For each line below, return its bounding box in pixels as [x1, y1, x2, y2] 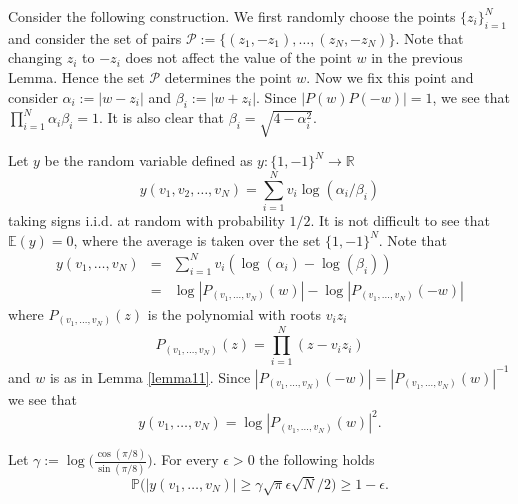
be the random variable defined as [44, 150, 253, 171]
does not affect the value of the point [125, 47, 352, 68]
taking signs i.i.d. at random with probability [8, 210, 285, 231]
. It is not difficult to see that [310, 210, 490, 231]
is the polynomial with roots [147, 303, 322, 324]
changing [8, 47, 63, 68]
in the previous [371, 47, 463, 68]
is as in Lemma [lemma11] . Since [49, 366, 251, 387]
